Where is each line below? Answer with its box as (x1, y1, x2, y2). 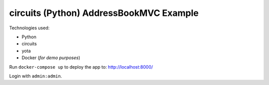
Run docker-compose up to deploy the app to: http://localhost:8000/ (9, 64, 153, 70)
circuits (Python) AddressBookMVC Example (9, 7, 199, 18)
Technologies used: (9, 25, 50, 31)
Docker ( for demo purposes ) (21, 55, 81, 61)
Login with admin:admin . (9, 73, 62, 79)
